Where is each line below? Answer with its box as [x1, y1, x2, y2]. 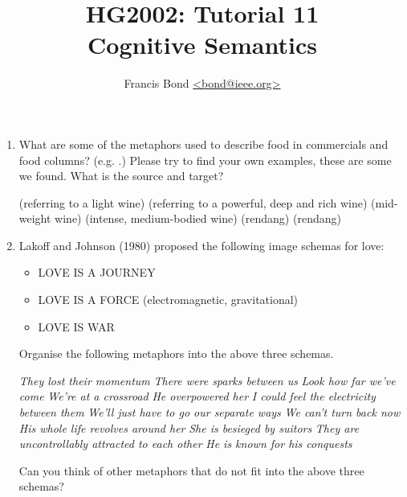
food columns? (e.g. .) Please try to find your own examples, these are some [18, 151, 392, 168]
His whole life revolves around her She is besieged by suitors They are [18, 419, 360, 436]
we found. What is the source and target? [18, 167, 224, 184]
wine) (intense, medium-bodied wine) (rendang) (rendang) [55, 210, 341, 227]
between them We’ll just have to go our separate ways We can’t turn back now [18, 404, 401, 421]
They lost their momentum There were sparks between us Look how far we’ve [18, 372, 396, 388]
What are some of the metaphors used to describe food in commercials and [18, 135, 389, 152]
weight [18, 210, 51, 227]
